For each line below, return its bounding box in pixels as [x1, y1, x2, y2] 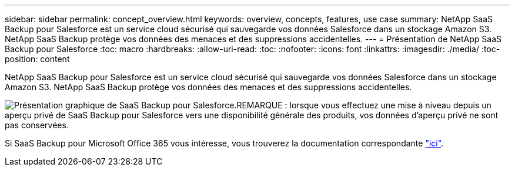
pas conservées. [5, 120, 69, 130]
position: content [5, 54, 70, 64]
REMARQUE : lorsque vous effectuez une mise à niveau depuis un [236, 100, 491, 110]
